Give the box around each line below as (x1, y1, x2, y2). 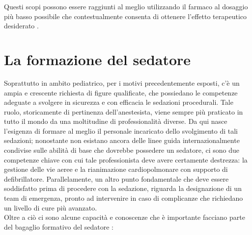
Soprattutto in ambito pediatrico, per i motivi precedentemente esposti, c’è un (4, 77, 240, 88)
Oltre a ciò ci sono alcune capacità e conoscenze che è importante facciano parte (4, 212, 245, 222)
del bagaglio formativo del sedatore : (4, 221, 114, 232)
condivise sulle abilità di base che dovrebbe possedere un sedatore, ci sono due (4, 145, 239, 155)
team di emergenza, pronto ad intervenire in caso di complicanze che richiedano (4, 193, 243, 203)
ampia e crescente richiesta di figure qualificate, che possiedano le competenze (4, 87, 238, 97)
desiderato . (4, 21, 39, 31)
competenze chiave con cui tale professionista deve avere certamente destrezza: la (4, 154, 248, 164)
